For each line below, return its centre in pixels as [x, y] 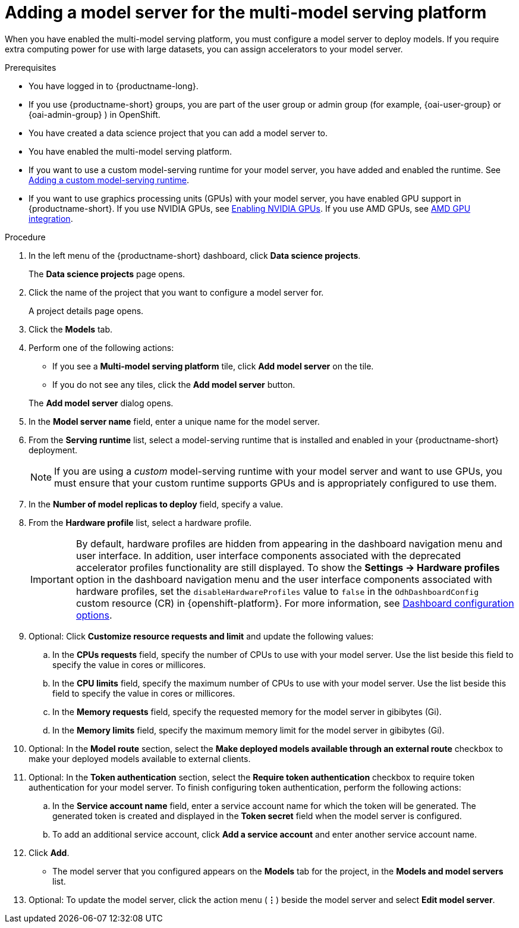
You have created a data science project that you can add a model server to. [178, 133]
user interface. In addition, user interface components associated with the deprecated [268, 555]
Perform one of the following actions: [101, 347]
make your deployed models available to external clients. [140, 758]
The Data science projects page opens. [107, 274]
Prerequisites [31, 67]
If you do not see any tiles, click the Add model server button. [174, 384]
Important [52, 579]
